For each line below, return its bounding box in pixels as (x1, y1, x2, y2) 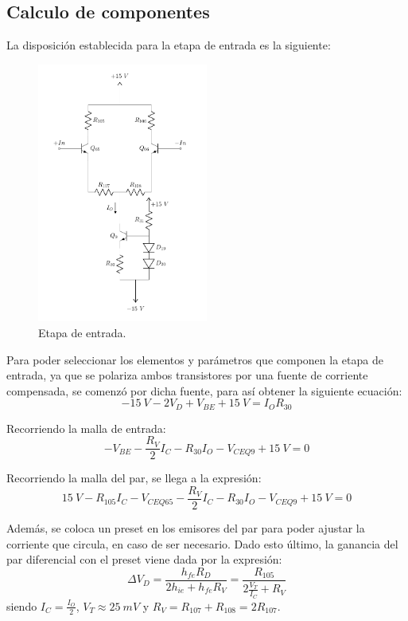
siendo (6, 597, 37, 614)
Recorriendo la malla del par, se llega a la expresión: (6, 470, 262, 486)
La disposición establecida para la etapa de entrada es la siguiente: (6, 37, 331, 53)
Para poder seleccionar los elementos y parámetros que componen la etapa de (6, 351, 383, 367)
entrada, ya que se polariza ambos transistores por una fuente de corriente (6, 367, 368, 383)
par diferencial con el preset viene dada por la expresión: (6, 551, 282, 568)
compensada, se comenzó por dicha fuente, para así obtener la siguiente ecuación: (6, 382, 402, 399)
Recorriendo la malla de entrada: (6, 419, 166, 436)
